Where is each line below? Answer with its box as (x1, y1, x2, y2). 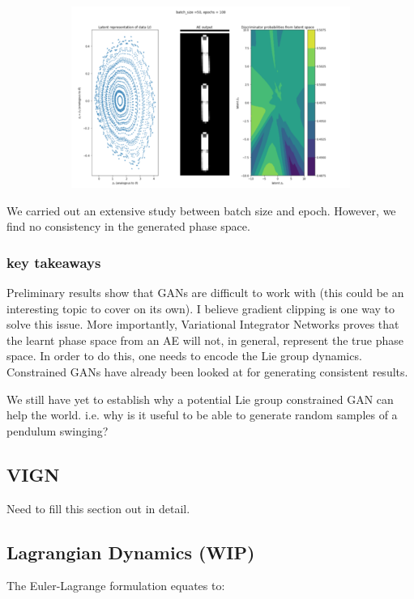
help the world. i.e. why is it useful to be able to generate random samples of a (6, 406, 398, 423)
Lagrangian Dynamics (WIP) (6, 539, 255, 564)
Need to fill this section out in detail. (6, 499, 190, 516)
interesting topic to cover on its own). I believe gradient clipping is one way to (6, 299, 395, 316)
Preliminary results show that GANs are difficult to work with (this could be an (6, 283, 404, 300)
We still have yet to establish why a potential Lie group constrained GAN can (6, 390, 394, 407)
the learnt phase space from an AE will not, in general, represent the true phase (6, 331, 403, 348)
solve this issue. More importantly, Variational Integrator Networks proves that (6, 316, 399, 333)
